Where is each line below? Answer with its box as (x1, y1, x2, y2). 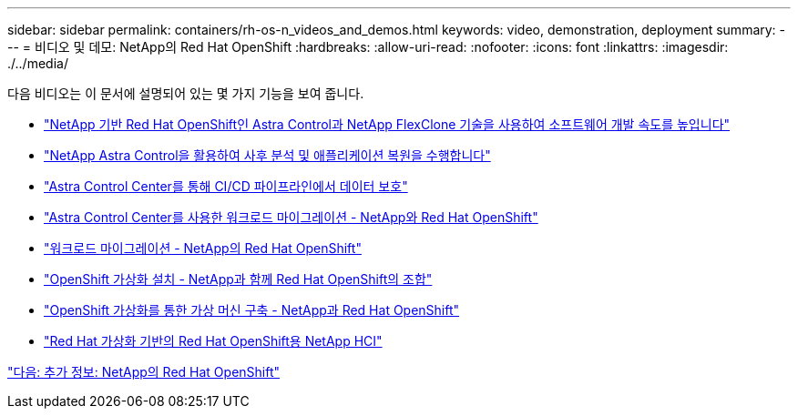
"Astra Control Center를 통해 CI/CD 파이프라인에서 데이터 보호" (44, 178, 408, 194)
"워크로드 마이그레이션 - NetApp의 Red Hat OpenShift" (44, 240, 362, 256)
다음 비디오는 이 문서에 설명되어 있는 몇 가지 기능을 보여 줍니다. (7, 86, 364, 101)
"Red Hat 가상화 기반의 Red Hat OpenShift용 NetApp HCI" (44, 333, 383, 349)
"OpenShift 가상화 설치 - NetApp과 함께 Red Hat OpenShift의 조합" (44, 271, 433, 287)
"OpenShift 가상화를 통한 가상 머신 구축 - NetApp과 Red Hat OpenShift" (44, 302, 460, 318)
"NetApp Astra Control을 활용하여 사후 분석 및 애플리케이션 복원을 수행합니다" (44, 147, 491, 163)
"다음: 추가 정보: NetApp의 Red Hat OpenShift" (7, 364, 281, 380)
